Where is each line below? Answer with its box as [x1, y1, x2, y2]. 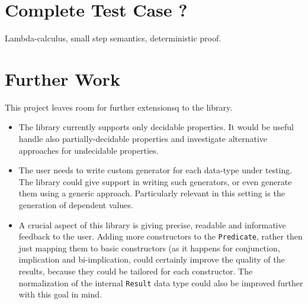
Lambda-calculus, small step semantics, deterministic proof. [5, 32, 222, 44]
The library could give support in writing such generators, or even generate [18, 175, 292, 187]
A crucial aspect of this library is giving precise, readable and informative [18, 218, 286, 231]
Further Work [5, 66, 120, 90]
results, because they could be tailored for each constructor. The [18, 265, 253, 277]
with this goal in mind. [18, 288, 102, 300]
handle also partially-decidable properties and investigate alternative [18, 132, 268, 145]
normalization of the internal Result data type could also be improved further [18, 276, 303, 289]
